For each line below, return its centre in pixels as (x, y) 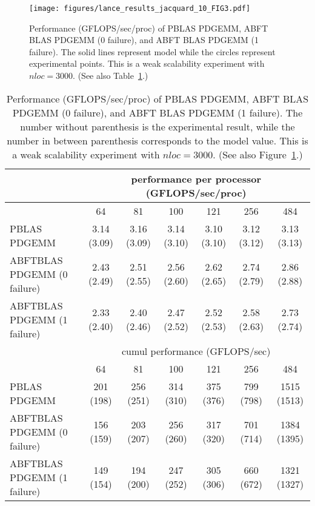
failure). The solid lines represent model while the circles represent (152, 51)
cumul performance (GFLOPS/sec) (196, 351)
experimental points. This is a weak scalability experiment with (147, 63)
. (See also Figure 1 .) (258, 154)
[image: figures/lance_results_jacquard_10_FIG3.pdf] (140, 8)
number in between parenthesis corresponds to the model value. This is (157, 140)
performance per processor (196, 178)
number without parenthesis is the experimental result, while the (157, 126)
